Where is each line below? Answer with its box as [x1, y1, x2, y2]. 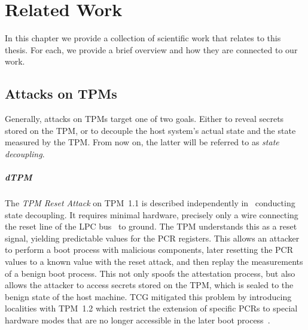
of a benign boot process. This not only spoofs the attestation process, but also [5, 267, 295, 279]
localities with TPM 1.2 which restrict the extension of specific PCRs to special [5, 302, 298, 314]
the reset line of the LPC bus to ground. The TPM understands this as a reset [5, 220, 297, 233]
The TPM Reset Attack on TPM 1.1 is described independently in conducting [5, 197, 295, 209]
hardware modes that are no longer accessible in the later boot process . [5, 313, 270, 326]
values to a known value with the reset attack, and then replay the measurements [5, 255, 303, 268]
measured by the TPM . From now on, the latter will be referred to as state [5, 136, 279, 148]
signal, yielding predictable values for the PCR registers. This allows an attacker [5, 231, 300, 244]
